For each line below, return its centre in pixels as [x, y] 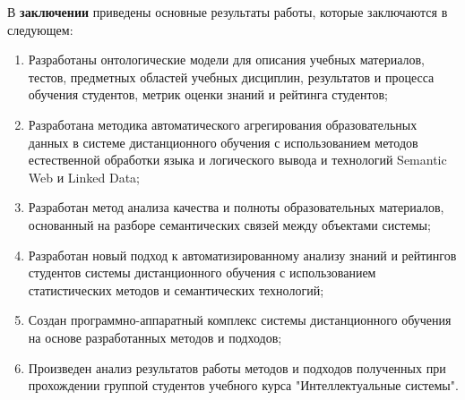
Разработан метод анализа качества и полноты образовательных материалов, [236, 207]
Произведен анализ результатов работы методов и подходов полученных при [237, 367]
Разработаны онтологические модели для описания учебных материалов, [227, 60]
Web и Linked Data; [84, 177]
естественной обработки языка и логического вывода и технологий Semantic [237, 160]
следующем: [40, 29]
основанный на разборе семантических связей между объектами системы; [229, 224]
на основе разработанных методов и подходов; [155, 337]
